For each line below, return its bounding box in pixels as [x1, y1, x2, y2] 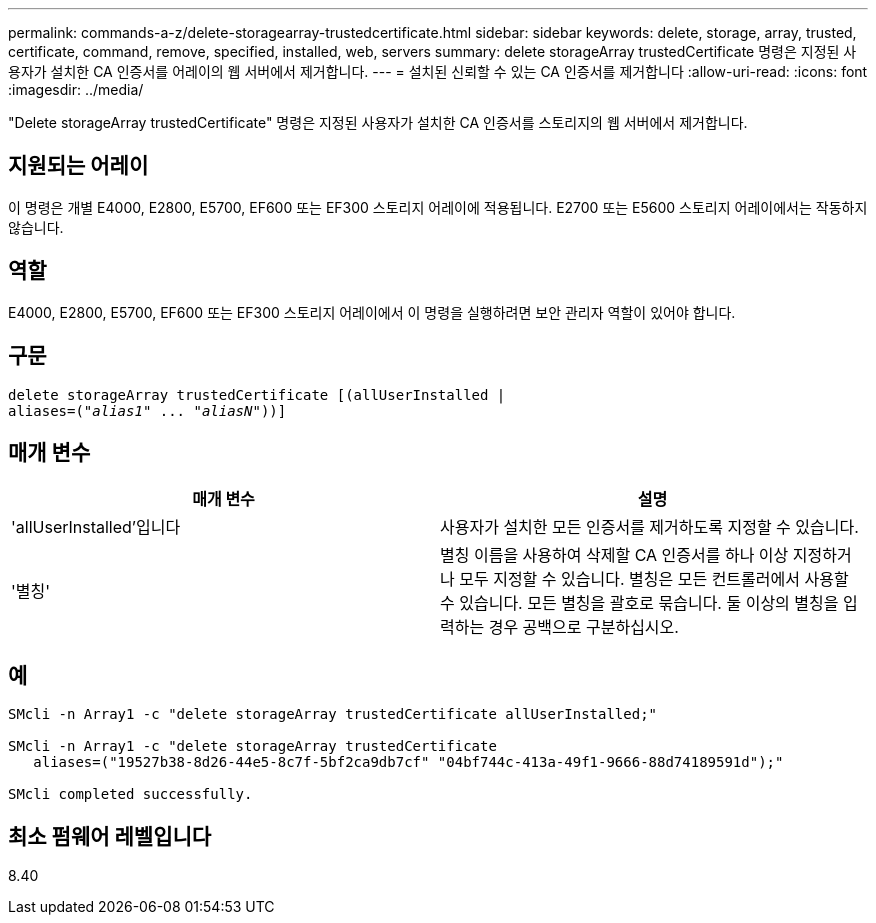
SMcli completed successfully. [8, 786, 253, 803]
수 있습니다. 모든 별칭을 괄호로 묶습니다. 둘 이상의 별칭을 [440, 593, 839, 614]
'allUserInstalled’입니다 [11, 517, 181, 538]
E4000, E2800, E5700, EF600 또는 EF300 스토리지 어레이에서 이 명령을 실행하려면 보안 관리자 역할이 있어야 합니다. [8, 303, 736, 321]
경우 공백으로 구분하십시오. [488, 617, 679, 638]
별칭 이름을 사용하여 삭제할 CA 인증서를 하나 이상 [440, 545, 789, 566]
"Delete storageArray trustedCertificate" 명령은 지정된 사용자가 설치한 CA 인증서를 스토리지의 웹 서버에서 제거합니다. [8, 114, 748, 131]
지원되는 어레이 [8, 153, 149, 179]
